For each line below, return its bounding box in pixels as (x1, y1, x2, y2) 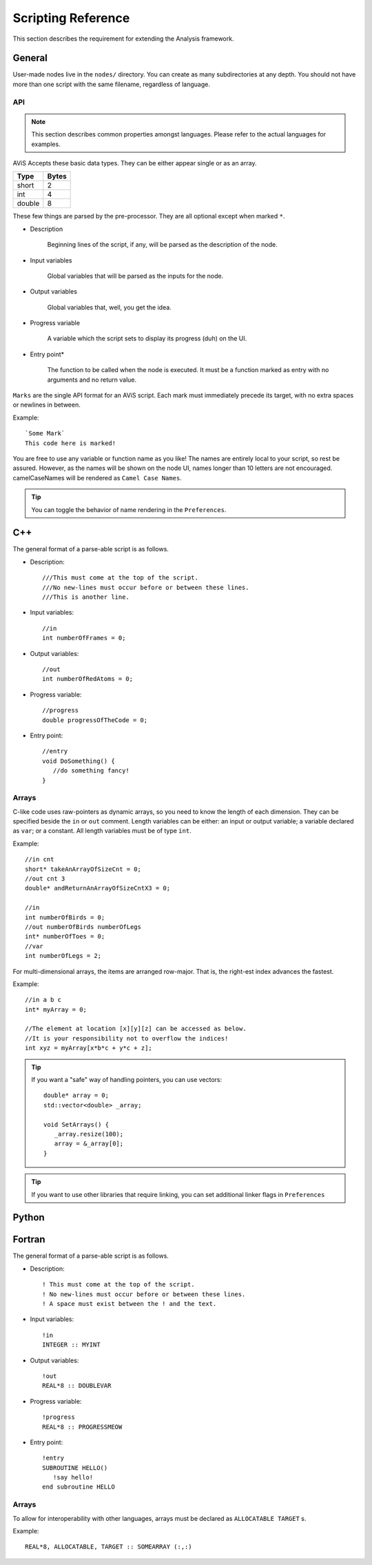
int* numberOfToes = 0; (25, 932, 105, 941)
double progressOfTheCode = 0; (42, 716, 148, 724)
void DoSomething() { (42, 757, 115, 765)
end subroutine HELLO (42, 1483, 115, 1491)
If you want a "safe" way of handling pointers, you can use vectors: (31, 1076, 223, 1084)
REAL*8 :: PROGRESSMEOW (42, 1423, 123, 1431)
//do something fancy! (52, 767, 130, 775)
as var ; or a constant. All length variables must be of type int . (12, 827, 192, 835)
